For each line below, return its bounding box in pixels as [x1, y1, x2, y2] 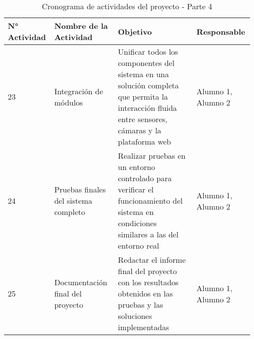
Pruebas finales [54, 184, 106, 195]
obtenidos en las [118, 288, 173, 299]
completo [54, 206, 85, 217]
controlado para [118, 172, 172, 184]
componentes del [118, 57, 175, 68]
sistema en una [118, 68, 169, 80]
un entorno [118, 161, 155, 172]
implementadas [118, 321, 169, 333]
